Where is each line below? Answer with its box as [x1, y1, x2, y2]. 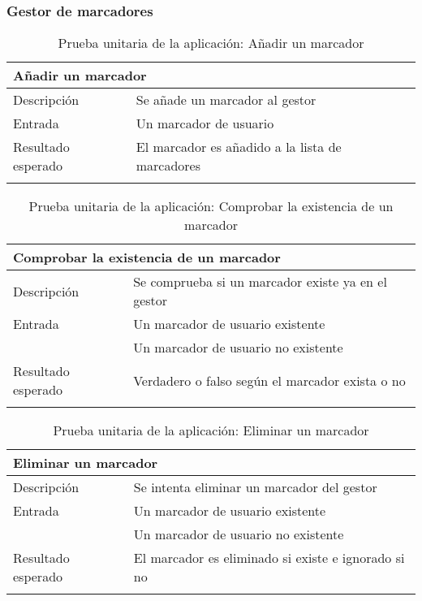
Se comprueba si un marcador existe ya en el [133, 272, 387, 292]
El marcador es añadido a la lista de [136, 137, 342, 157]
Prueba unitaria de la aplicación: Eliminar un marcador [53, 421, 369, 440]
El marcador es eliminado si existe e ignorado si [133, 548, 405, 568]
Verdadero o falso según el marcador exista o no [133, 370, 406, 390]
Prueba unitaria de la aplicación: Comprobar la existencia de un [28, 197, 394, 216]
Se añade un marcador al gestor [136, 90, 316, 110]
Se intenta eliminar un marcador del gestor [133, 478, 377, 497]
